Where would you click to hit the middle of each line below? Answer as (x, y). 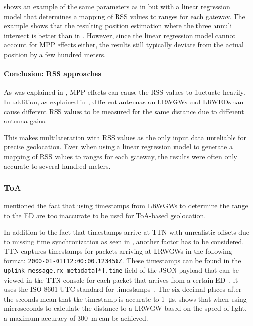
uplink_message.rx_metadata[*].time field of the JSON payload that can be (122, 270)
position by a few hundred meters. (55, 54)
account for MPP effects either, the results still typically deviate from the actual (124, 45)
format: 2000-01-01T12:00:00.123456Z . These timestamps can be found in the (123, 260)
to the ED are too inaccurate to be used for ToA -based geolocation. (105, 215)
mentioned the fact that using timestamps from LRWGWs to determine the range (126, 206)
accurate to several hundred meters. (57, 166)
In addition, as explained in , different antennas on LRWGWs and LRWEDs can (124, 101)
